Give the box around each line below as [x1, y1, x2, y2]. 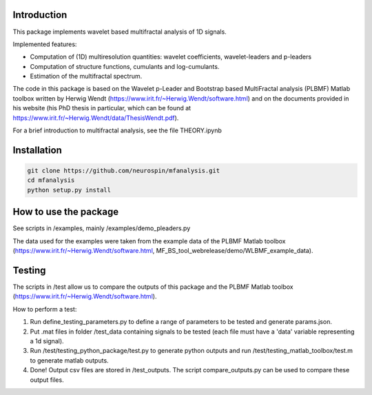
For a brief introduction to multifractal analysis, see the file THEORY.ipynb [12, 126, 222, 134]
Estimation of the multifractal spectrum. [30, 72, 143, 81]
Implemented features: [12, 40, 77, 48]
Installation [12, 144, 62, 156]
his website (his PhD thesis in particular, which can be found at [12, 104, 192, 112]
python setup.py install [27, 186, 112, 194]
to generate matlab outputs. [30, 356, 110, 365]
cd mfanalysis [27, 176, 75, 184]
